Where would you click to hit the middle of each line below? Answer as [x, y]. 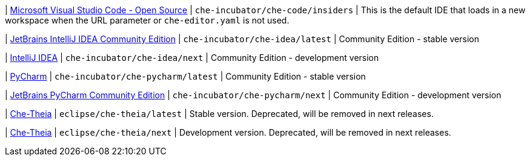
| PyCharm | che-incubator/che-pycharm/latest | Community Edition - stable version [185, 76]
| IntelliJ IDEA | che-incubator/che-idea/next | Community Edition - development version [192, 58]
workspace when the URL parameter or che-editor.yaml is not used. [147, 20]
